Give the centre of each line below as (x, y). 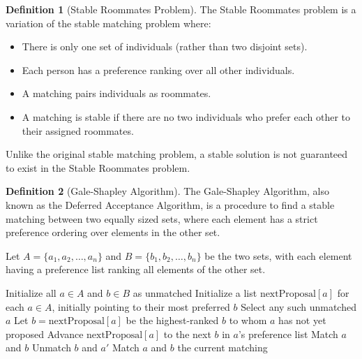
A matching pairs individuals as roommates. (116, 93)
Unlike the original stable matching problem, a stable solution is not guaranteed (177, 154)
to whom (248, 320)
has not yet (302, 320)
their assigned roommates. (78, 130)
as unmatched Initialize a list (195, 292)
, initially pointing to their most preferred (141, 306)
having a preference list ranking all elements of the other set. (136, 269)
